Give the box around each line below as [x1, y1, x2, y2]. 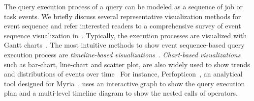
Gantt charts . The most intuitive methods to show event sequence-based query [4, 40, 245, 50]
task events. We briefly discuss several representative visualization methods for [4, 11, 241, 21]
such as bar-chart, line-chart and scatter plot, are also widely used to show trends [4, 59, 250, 69]
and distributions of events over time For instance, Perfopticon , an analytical [4, 69, 243, 79]
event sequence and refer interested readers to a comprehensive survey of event [4, 21, 241, 31]
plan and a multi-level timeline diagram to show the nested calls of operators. [4, 88, 238, 98]
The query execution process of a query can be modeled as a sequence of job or [4, 1, 243, 11]
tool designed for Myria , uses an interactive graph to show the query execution [4, 78, 245, 88]
